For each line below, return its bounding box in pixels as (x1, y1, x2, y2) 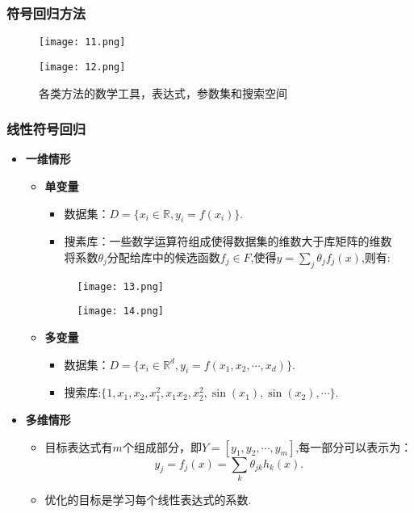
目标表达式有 (44, 438, 113, 455)
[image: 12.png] (39, 61, 126, 73)
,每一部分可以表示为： (295, 438, 412, 455)
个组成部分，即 (122, 438, 202, 455)
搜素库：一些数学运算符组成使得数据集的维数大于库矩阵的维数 (64, 233, 392, 250)
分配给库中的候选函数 (107, 248, 220, 265)
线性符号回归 (6, 119, 86, 139)
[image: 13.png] (77, 280, 164, 292)
